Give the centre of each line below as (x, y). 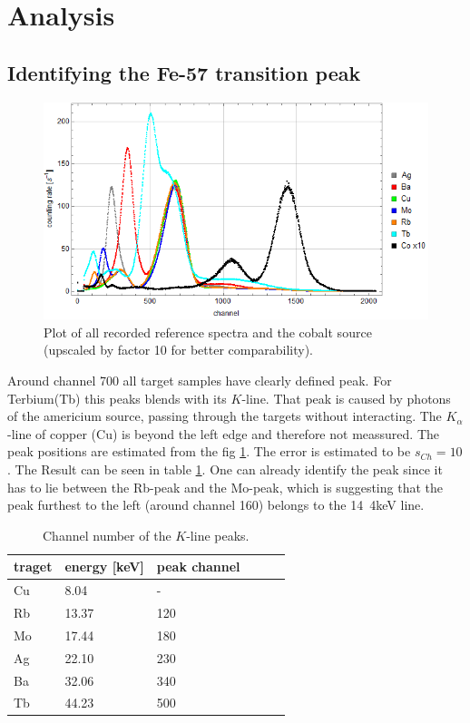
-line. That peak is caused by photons (346, 398)
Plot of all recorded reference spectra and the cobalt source (208, 332)
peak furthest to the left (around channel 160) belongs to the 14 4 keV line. (216, 505)
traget (33, 567)
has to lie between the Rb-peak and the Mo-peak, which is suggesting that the (225, 487)
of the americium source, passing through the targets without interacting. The (225, 416)
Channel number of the (107, 535)
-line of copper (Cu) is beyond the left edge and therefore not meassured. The (223, 433)
